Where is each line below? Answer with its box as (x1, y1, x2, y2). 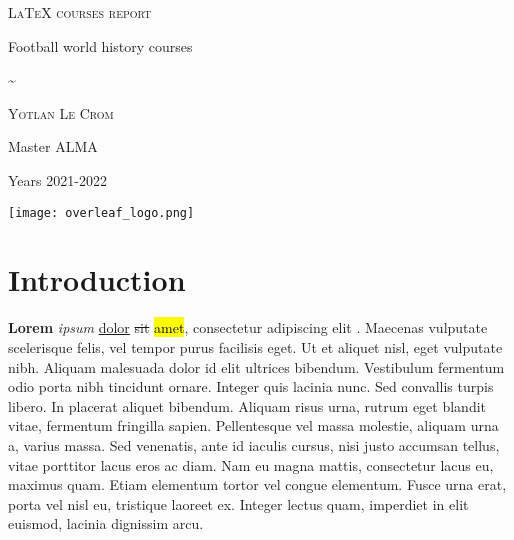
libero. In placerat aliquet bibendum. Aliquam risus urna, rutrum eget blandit (8, 395, 487, 416)
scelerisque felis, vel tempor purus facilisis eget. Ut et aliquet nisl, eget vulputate (8, 336, 503, 357)
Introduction (8, 259, 186, 300)
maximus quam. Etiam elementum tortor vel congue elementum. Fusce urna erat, (8, 474, 507, 495)
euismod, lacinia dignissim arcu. (8, 513, 204, 534)
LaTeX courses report (8, 2, 152, 22)
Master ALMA (8, 136, 98, 157)
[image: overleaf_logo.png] (8, 205, 195, 220)
